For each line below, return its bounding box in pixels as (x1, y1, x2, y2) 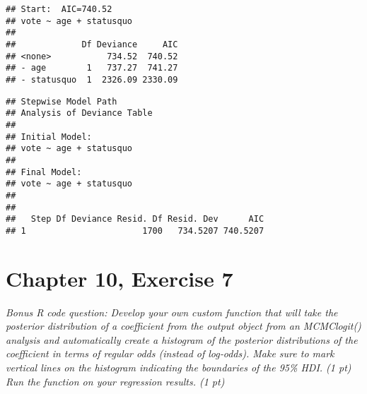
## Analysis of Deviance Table (6, 108, 153, 119)
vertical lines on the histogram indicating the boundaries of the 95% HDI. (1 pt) (6, 359, 351, 374)
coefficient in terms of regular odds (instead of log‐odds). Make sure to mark (6, 346, 334, 361)
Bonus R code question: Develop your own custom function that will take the (6, 304, 338, 319)
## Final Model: (6, 167, 82, 177)
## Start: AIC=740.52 (6, 4, 112, 14)
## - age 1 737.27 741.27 (6, 63, 178, 73)
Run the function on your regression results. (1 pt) (6, 374, 225, 388)
